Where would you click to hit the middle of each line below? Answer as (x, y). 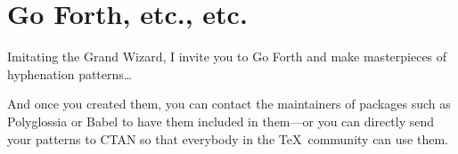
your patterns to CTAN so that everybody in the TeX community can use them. (228, 138)
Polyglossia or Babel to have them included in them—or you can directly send (221, 121)
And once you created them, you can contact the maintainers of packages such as (229, 104)
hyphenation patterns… (70, 73)
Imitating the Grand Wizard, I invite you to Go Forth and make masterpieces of (227, 57)
